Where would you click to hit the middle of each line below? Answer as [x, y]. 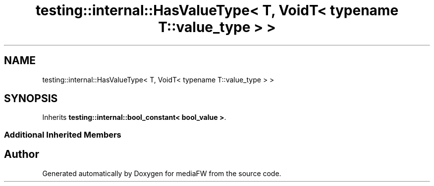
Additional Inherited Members [63, 134]
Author [22, 154]
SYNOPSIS [31, 99]
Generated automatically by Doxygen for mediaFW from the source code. [162, 173]
